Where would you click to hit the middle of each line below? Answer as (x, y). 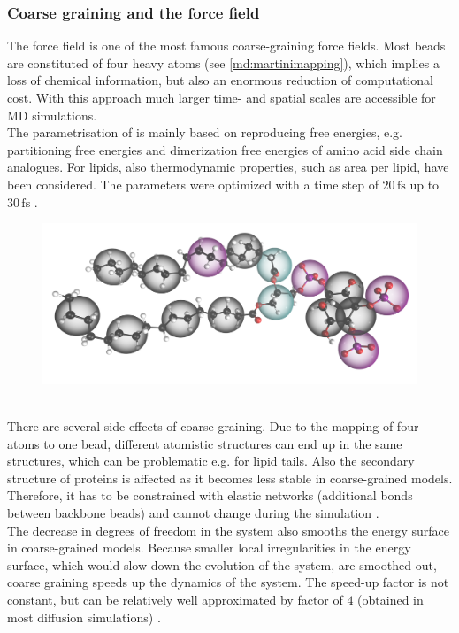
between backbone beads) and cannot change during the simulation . (193, 513)
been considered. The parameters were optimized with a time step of (193, 184)
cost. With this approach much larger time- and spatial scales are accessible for (222, 97)
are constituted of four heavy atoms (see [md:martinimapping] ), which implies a (223, 62)
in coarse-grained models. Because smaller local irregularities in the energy (209, 548)
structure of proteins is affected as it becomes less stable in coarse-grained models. (230, 478)
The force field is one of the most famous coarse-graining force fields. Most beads (226, 46)
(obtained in (390, 600)
